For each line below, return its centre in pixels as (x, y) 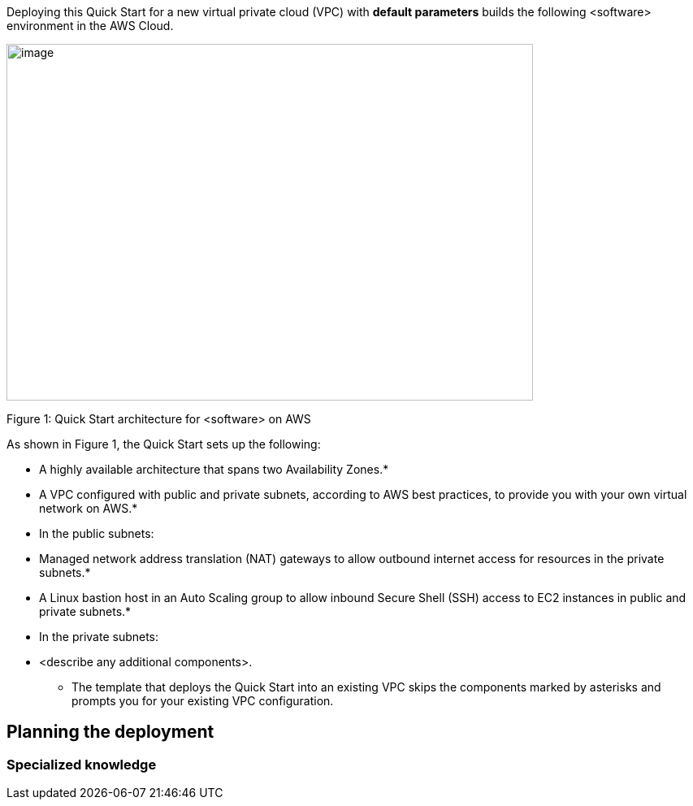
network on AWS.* (89, 508)
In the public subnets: (97, 533)
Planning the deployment (110, 732)
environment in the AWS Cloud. (90, 26)
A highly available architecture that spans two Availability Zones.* (214, 469)
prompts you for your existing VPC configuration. (203, 701)
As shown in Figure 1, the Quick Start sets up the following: (164, 444)
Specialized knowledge (82, 764)
